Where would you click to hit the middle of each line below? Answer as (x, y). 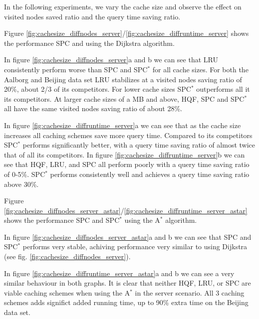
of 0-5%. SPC (25, 174)
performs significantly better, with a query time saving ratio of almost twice (139, 145)
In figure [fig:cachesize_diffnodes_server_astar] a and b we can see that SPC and (128, 237)
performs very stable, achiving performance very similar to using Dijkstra (135, 246)
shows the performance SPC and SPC (62, 220)
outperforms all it (223, 89)
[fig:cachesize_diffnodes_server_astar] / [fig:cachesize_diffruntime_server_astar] (126, 210)
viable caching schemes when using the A (67, 292)
